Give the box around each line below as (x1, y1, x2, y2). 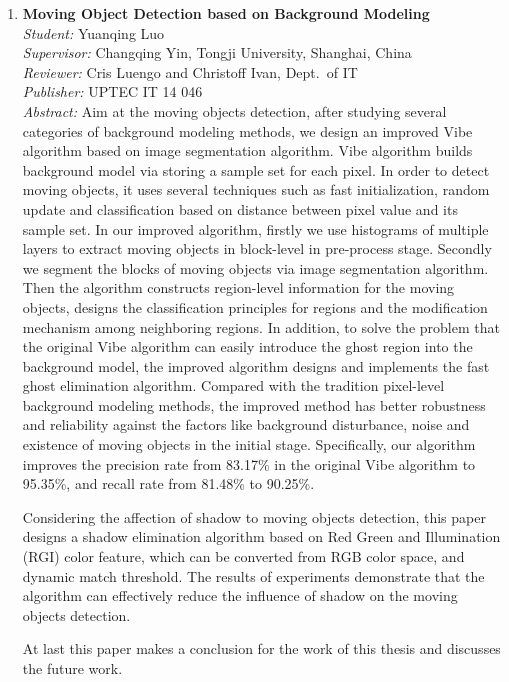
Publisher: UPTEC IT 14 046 (22, 81, 203, 102)
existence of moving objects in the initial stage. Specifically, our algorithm (22, 434, 476, 455)
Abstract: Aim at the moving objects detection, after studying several (22, 100, 447, 121)
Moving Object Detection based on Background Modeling (22, 3, 430, 23)
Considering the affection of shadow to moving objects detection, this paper (22, 506, 486, 527)
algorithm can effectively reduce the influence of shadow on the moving (22, 585, 458, 606)
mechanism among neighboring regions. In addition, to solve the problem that (22, 316, 500, 337)
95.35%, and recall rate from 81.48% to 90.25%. (22, 473, 315, 494)
